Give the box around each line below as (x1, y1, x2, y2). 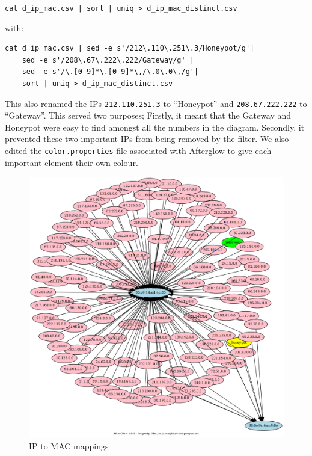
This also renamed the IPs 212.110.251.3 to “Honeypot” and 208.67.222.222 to (5, 97, 307, 109)
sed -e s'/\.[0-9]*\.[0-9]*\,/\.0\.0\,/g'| (22, 67, 199, 76)
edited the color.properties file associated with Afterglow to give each (5, 144, 272, 157)
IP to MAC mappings (29, 440, 109, 452)
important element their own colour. (5, 156, 138, 168)
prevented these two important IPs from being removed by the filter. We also (5, 132, 289, 145)
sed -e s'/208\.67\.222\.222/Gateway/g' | (22, 55, 194, 64)
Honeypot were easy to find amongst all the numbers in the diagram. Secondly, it (5, 120, 305, 133)
